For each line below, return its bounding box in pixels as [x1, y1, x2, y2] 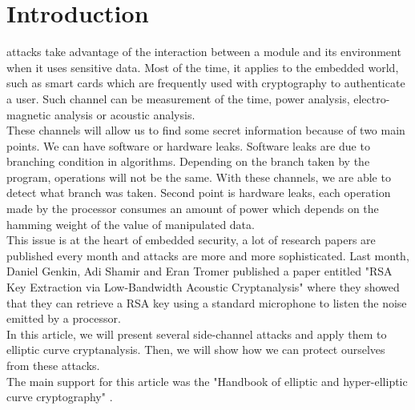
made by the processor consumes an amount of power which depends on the [6, 200, 379, 217]
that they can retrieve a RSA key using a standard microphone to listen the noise [6, 294, 407, 311]
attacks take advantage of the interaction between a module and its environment [6, 43, 401, 60]
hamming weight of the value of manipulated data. [6, 215, 255, 232]
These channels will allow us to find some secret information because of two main [6, 122, 405, 139]
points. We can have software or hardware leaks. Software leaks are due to [6, 137, 370, 154]
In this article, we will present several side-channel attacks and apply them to [6, 325, 387, 342]
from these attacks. [6, 357, 100, 373]
